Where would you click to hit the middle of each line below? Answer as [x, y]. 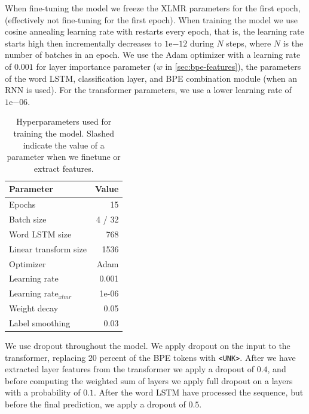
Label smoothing [40, 322]
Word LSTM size [40, 234]
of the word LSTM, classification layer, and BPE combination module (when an [151, 78]
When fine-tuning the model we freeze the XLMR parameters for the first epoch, [153, 8]
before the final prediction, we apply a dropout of [95, 404]
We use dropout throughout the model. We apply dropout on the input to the [148, 345]
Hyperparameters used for [64, 121]
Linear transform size [48, 248]
